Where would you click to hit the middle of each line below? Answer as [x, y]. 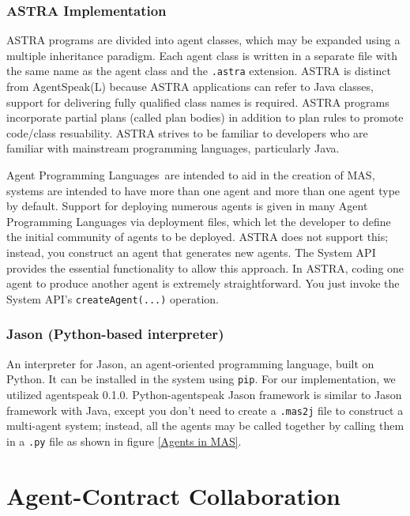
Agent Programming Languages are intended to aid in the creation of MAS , [191, 175]
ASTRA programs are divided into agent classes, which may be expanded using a [203, 40]
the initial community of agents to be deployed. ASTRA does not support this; [197, 237]
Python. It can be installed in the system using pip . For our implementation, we [201, 379]
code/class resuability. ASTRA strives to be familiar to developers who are [187, 132]
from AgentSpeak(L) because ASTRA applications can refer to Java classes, [190, 87]
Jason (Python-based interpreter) [115, 334]
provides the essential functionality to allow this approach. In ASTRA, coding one [205, 267]
